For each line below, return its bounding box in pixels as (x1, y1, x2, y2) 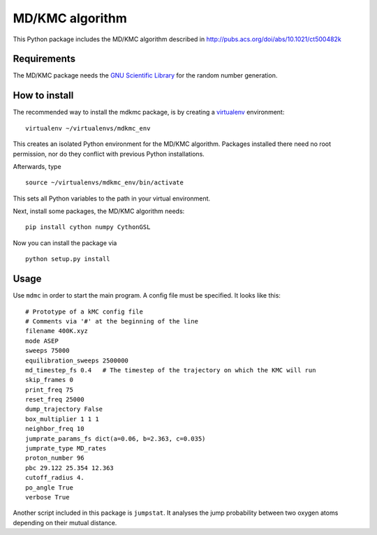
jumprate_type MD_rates (25, 444, 107, 453)
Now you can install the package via (13, 238, 117, 247)
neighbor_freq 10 (25, 425, 84, 433)
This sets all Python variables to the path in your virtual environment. (13, 194, 211, 203)
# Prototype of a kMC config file (25, 307, 143, 316)
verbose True (25, 493, 70, 501)
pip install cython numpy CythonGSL (25, 223, 151, 231)
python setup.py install (25, 255, 110, 263)
